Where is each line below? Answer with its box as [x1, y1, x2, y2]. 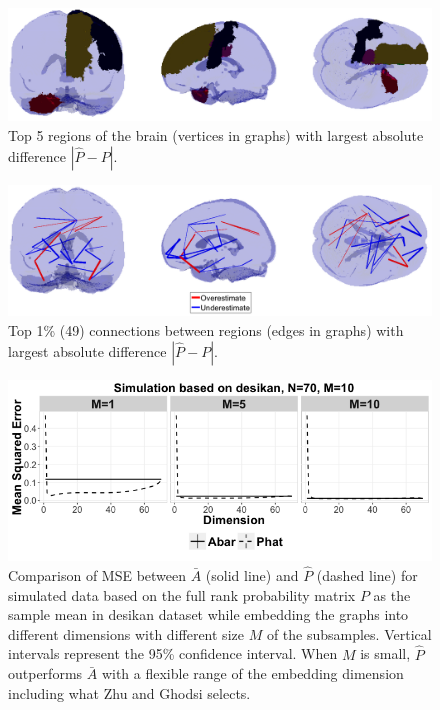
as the [373, 584, 411, 605]
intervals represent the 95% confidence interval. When [8, 643, 338, 664]
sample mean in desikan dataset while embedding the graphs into [8, 604, 409, 625]
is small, [360, 643, 411, 664]
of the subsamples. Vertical [266, 623, 432, 644]
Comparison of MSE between [8, 565, 187, 586]
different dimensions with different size [8, 623, 244, 644]
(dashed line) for [316, 565, 418, 586]
